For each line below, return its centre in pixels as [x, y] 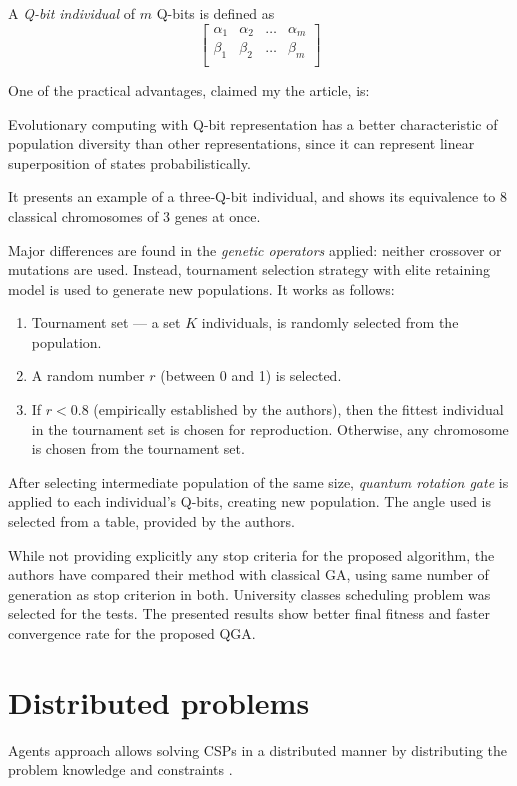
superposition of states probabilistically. [129, 162]
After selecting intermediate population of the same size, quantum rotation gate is [258, 481]
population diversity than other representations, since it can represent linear [241, 143]
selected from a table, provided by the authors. [151, 521]
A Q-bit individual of [72, 13]
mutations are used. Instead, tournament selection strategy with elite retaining [249, 269]
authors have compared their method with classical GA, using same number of [248, 574]
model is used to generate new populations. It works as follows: [201, 288]
